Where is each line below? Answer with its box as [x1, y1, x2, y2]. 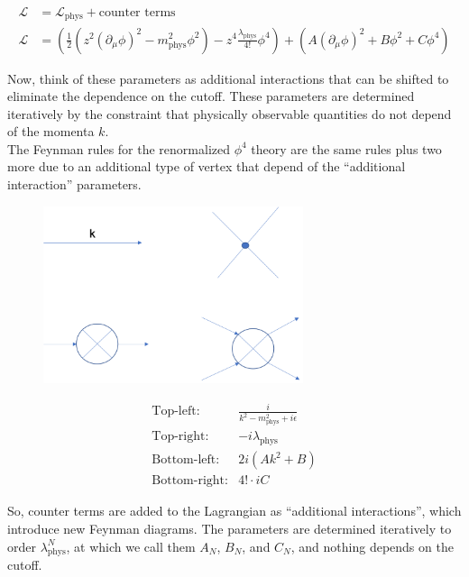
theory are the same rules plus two [251, 139, 442, 158]
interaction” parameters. [7, 175, 142, 194]
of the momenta [7, 122, 95, 141]
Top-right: [152, 430, 209, 444]
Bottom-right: [152, 474, 228, 488]
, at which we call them [66, 536, 196, 555]
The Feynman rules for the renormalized [7, 139, 230, 158]
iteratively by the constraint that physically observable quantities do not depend [7, 104, 452, 123]
